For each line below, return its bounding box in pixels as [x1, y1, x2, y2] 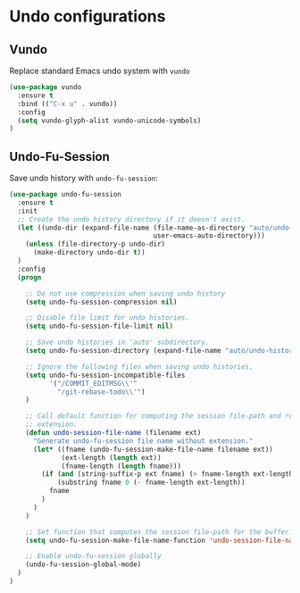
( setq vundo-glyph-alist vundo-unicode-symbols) [17, 116, 202, 125]
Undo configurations [9, 6, 166, 27]
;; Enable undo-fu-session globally [25, 552, 162, 561]
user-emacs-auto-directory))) [153, 231, 266, 240]
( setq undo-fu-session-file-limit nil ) [25, 322, 174, 331]
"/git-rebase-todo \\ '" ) [56, 387, 146, 397]
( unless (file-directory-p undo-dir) [25, 239, 166, 249]
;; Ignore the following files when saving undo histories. [25, 362, 254, 372]
